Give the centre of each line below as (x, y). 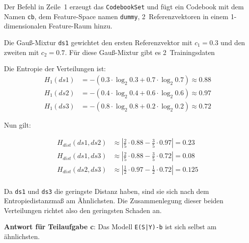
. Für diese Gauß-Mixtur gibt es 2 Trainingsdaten (140, 52)
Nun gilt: (17, 124)
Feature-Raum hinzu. (81, 26)
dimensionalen (25, 26)
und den (233, 42)
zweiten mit (22, 52)
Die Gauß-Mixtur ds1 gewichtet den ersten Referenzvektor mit (98, 42)
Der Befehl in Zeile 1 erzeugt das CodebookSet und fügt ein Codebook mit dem (124, 6)
